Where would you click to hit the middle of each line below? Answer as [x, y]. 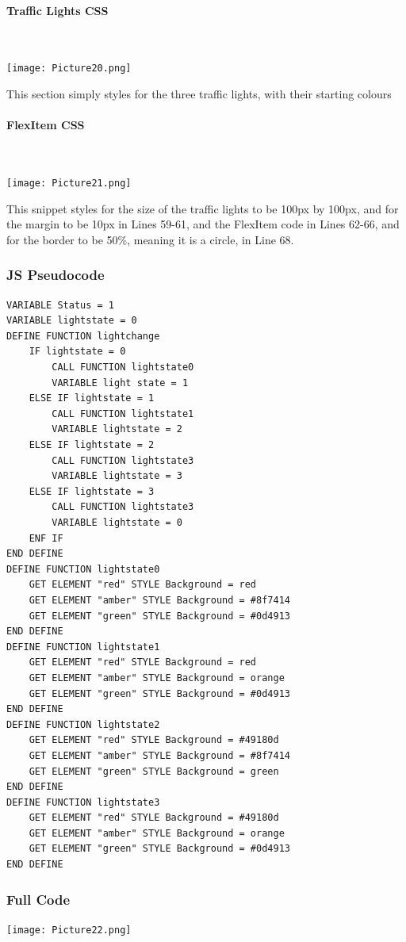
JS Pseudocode [56, 275]
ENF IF [46, 538]
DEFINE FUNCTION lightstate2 [83, 724]
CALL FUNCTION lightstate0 [123, 368]
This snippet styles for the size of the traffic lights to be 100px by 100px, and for [203, 208]
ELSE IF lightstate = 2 [92, 445]
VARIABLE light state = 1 [120, 383]
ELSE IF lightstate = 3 [92, 491]
